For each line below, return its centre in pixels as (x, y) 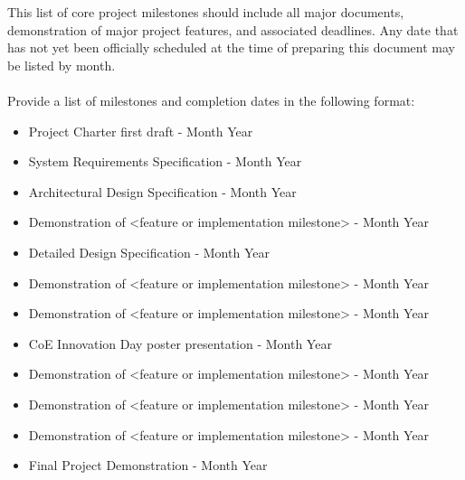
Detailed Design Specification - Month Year (149, 252)
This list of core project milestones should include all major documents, (206, 12)
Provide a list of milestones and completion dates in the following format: (211, 100)
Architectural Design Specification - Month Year (162, 191)
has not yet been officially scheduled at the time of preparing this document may (231, 47)
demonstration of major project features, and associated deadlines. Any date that (233, 29)
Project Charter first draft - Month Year (141, 131)
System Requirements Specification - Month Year (165, 161)
